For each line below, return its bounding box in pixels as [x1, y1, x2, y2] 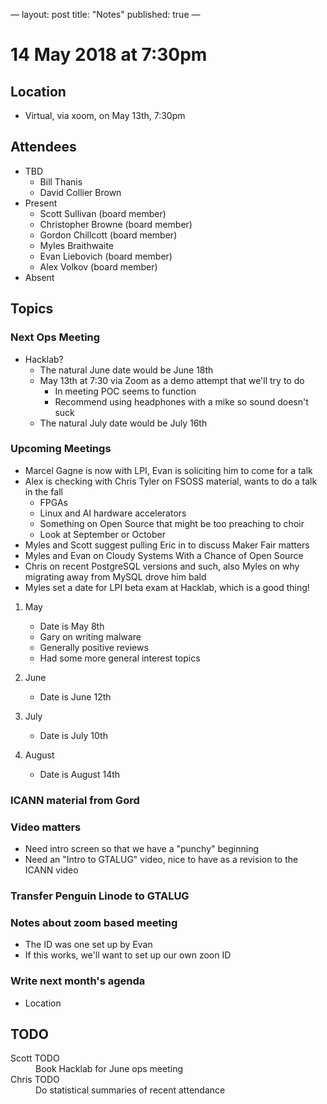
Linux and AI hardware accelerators [39, 507, 187, 519]
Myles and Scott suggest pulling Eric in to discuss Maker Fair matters [24, 539, 310, 551]
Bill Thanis [39, 175, 83, 188]
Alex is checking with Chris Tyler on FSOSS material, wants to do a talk [24, 475, 318, 487]
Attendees [10, 139, 77, 156]
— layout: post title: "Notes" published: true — [10, 9, 201, 20]
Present [24, 197, 58, 209]
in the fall [24, 485, 63, 498]
